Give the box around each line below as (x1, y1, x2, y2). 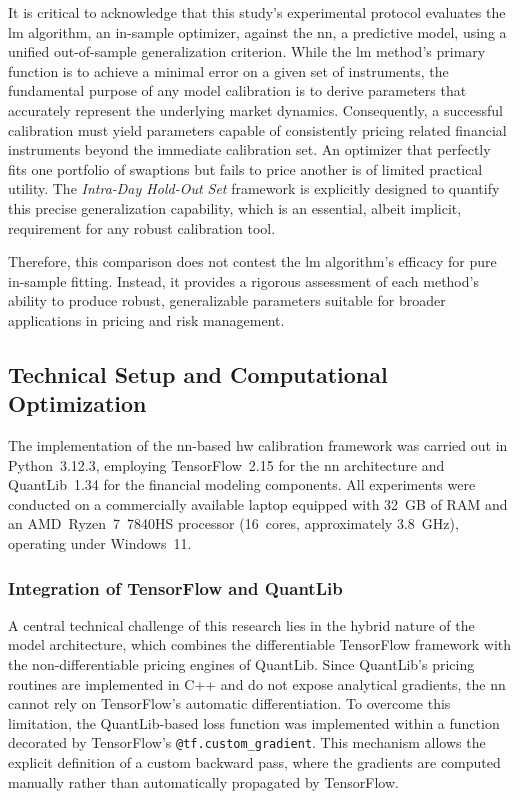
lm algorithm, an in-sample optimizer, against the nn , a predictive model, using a (8, 21, 507, 42)
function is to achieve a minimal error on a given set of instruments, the (8, 60, 449, 81)
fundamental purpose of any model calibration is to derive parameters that (8, 80, 467, 101)
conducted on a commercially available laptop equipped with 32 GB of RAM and (8, 493, 508, 514)
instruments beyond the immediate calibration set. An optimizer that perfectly (8, 139, 491, 160)
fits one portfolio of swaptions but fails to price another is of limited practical (8, 158, 483, 179)
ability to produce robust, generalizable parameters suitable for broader (8, 290, 446, 311)
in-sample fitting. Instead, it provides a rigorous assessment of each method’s (8, 270, 479, 291)
